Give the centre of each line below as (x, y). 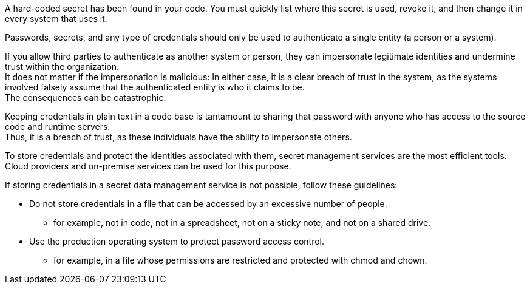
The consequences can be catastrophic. (86, 97)
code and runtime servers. (58, 127)
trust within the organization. (62, 66)
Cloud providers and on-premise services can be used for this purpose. (148, 166)
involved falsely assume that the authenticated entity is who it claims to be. (155, 87)
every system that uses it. (56, 19)
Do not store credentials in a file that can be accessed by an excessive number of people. (208, 204)
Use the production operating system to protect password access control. (177, 241)
